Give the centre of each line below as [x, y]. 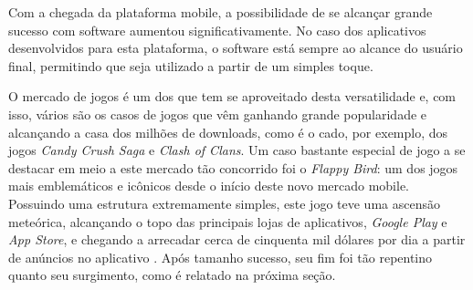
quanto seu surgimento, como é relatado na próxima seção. [172, 275]
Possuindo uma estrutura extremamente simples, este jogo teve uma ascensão [224, 203]
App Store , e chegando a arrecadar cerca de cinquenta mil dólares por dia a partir [237, 239]
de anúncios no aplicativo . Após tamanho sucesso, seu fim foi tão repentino [221, 257]
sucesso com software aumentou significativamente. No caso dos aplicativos [217, 30]
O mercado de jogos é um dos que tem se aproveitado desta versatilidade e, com [232, 96]
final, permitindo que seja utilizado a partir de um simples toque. [191, 65]
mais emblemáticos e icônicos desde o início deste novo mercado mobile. [209, 186]
